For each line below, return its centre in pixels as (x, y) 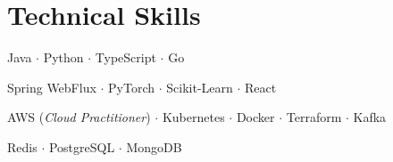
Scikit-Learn (200, 87)
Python (63, 57)
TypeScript (125, 57)
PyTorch (132, 87)
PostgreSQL (82, 146)
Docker (255, 117)
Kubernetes (193, 117)
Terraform (314, 117)
